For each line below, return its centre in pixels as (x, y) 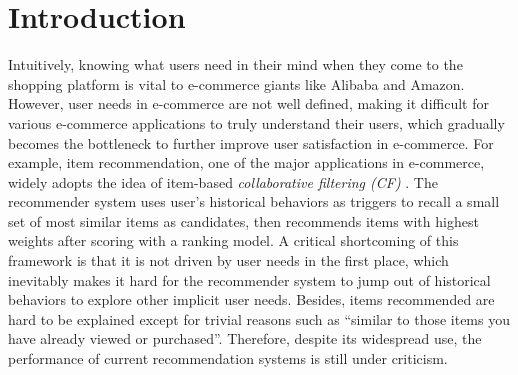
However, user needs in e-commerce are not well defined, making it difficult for (248, 103)
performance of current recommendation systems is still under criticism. (228, 358)
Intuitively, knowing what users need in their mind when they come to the (235, 64)
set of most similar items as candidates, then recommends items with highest (243, 220)
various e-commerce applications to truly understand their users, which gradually (256, 122)
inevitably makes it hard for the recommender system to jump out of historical (249, 279)
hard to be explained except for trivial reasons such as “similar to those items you (259, 318)
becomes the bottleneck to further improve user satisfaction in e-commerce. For (251, 142)
